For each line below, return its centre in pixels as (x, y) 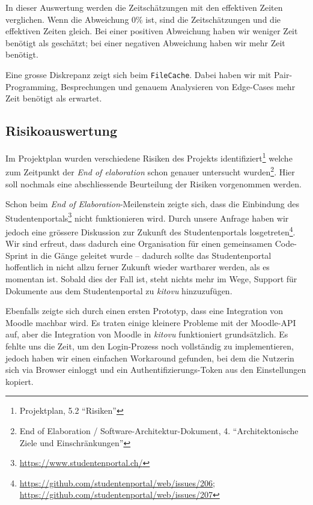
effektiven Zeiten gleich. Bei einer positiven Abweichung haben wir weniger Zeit (152, 31)
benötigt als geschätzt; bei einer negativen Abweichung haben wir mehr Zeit (145, 42)
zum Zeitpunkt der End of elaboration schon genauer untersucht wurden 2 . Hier (150, 171)
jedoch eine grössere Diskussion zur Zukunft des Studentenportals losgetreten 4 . (150, 231)
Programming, (32, 86)
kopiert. (20, 381)
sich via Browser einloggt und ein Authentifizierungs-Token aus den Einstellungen (156, 370)
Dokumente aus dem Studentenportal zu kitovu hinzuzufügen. (119, 290)
